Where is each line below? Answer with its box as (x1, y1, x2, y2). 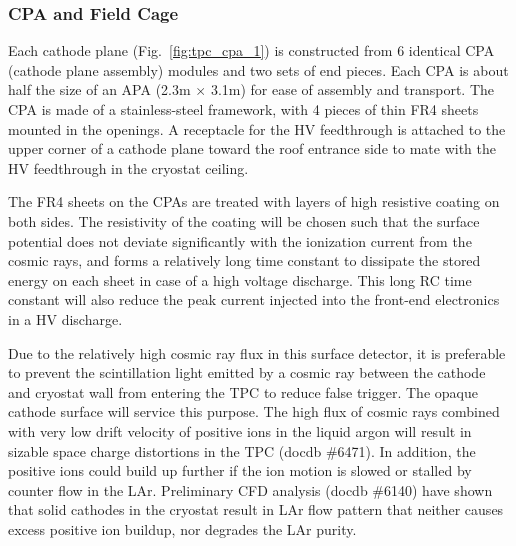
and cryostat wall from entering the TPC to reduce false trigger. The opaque (8, 381, 478, 402)
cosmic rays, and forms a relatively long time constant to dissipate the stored (8, 250, 481, 271)
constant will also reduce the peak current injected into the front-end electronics (8, 289, 500, 310)
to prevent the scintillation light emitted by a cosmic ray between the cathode (8, 362, 486, 383)
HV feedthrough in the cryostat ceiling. (8, 157, 249, 178)
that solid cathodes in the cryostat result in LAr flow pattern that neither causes (8, 499, 504, 520)
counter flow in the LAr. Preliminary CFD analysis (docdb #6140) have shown (8, 479, 493, 500)
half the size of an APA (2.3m (8, 79, 191, 100)
